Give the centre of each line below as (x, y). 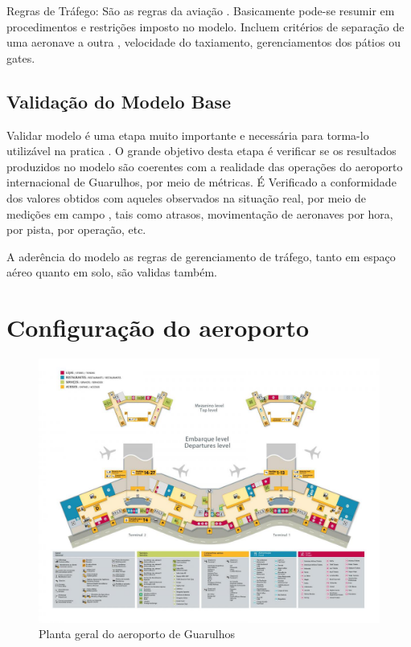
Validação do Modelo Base (119, 101)
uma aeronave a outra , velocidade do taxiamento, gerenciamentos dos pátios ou (203, 42)
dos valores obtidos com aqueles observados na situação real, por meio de (187, 197)
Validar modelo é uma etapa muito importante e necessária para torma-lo (188, 135)
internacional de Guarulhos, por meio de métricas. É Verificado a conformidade (201, 182)
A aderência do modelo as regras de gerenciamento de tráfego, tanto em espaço (201, 256)
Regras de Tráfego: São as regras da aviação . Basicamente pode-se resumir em (201, 10)
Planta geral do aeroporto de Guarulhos (137, 634)
